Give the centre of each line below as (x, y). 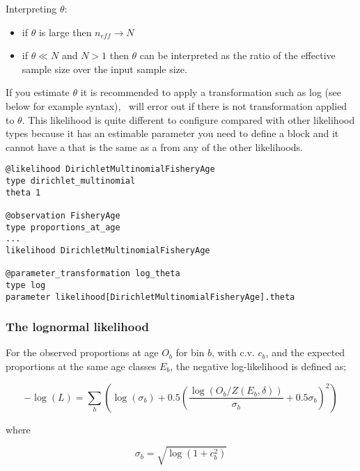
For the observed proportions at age (82, 352)
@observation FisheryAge (63, 215)
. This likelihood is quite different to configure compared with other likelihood (188, 119)
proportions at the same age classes (81, 366)
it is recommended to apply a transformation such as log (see (211, 92)
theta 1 (23, 192)
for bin (190, 352)
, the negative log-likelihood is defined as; (258, 366)
